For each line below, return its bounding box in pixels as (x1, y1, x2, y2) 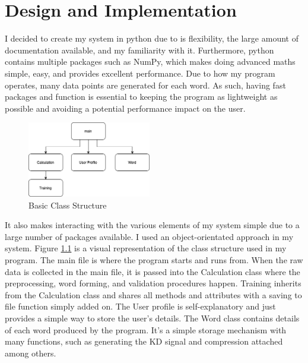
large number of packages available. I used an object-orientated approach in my (5, 230, 294, 242)
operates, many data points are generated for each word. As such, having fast (5, 78, 286, 91)
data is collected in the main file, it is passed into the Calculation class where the (5, 265, 300, 277)
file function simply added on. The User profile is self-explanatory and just (5, 300, 276, 313)
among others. (5, 346, 56, 359)
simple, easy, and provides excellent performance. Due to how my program (5, 67, 275, 79)
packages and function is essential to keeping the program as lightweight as (5, 90, 278, 103)
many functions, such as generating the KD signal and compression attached (5, 335, 283, 348)
